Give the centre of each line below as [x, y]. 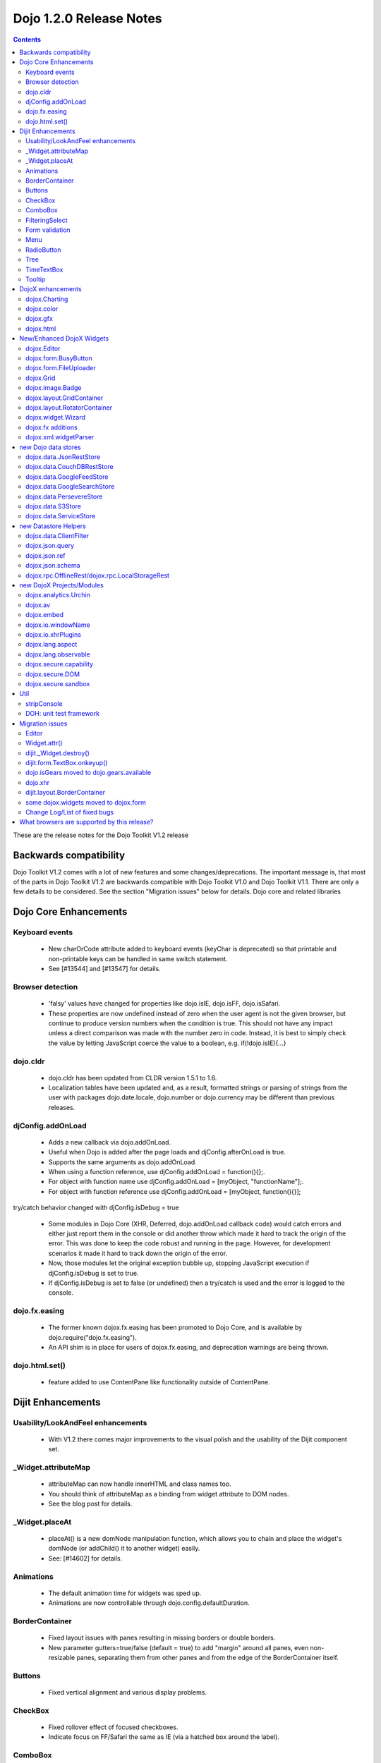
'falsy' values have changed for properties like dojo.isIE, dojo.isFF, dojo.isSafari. [164, 1003]
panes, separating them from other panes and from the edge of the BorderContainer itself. [207, 1657]
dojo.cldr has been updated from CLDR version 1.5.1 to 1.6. [133, 1078]
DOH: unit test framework [63, 714]
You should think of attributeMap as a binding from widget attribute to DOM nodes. [169, 1494]
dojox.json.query [50, 546]
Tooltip [36, 279]
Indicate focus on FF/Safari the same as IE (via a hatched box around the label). [164, 1737]
